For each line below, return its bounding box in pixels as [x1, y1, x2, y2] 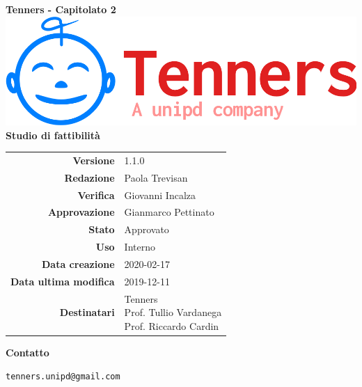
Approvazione [47, 205, 115, 219]
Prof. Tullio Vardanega [124, 305, 222, 319]
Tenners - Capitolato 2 [6, 2, 116, 16]
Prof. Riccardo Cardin [124, 318, 219, 333]
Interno [124, 239, 155, 254]
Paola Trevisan [124, 170, 188, 184]
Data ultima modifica [10, 274, 115, 288]
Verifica [77, 187, 115, 202]
